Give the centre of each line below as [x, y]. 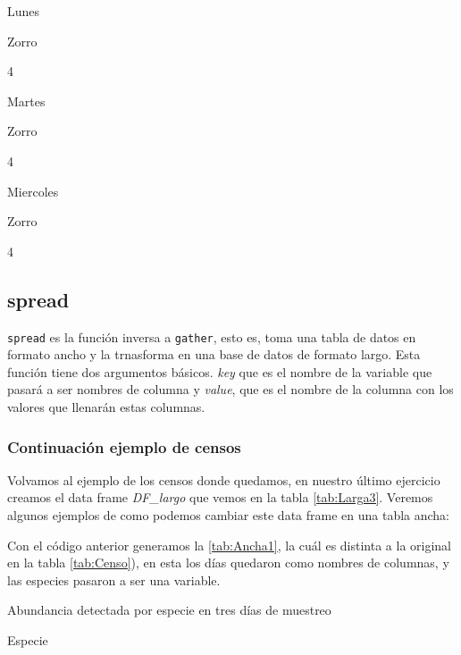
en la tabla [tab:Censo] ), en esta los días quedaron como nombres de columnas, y [228, 563]
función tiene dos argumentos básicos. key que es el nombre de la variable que [220, 371]
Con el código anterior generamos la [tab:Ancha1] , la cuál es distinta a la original [230, 545]
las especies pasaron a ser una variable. [114, 579]
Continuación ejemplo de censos [124, 446]
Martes [26, 101]
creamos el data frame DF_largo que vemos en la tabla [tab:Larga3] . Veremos [220, 497]
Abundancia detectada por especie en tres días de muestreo [169, 610]
